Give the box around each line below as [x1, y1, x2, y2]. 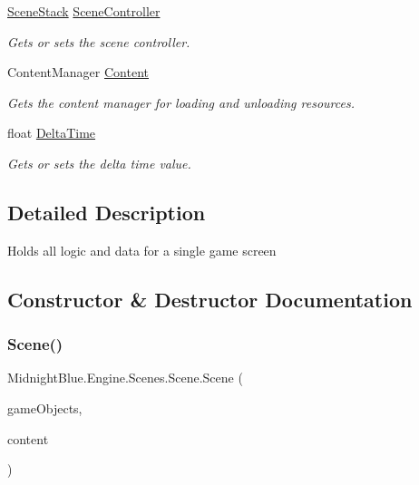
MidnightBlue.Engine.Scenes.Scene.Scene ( [7, 368, 243, 387]
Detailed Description [7, 198, 206, 226]
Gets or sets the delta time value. [7, 153, 191, 172]
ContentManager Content [7, 63, 149, 82]
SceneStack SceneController [7, 2, 161, 20]
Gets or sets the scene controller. [7, 32, 190, 51]
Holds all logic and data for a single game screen [7, 240, 277, 259]
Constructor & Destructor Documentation [7, 285, 413, 313]
